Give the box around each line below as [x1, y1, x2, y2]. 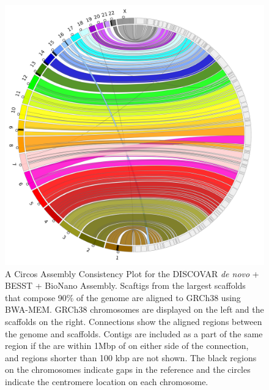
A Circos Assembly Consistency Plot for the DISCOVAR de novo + [5, 267, 259, 280]
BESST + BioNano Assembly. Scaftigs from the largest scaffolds [5, 279, 246, 292]
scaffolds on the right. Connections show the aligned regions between [5, 315, 262, 327]
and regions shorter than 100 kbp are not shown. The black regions [5, 351, 257, 364]
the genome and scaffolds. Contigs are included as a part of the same [5, 327, 263, 340]
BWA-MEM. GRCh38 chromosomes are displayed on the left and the [5, 303, 264, 316]
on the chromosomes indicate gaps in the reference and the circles [5, 363, 251, 376]
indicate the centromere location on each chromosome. [5, 375, 208, 388]
